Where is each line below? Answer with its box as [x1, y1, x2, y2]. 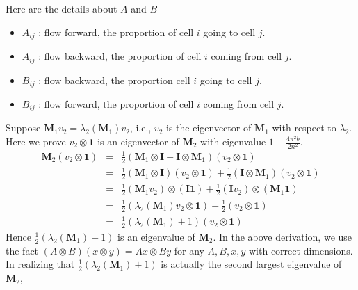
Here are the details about [6, 1, 117, 15]
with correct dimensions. [249, 243, 353, 257]
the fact [6, 243, 39, 257]
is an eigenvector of [97, 134, 179, 148]
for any [174, 243, 204, 257]
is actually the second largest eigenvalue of [161, 257, 342, 271]
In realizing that [6, 257, 75, 271]
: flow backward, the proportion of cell [38, 49, 202, 63]
